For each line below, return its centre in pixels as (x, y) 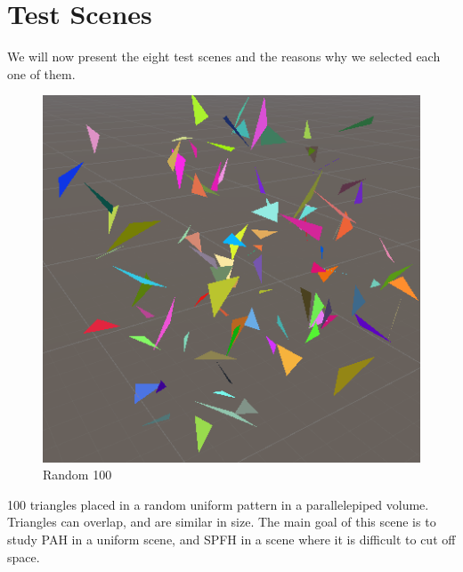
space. (24, 556)
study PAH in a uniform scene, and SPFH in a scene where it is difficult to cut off (231, 540)
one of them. (41, 73)
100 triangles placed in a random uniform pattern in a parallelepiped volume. (218, 504)
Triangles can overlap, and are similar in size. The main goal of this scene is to (222, 522)
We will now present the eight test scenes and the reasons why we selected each (224, 56)
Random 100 (77, 475)
